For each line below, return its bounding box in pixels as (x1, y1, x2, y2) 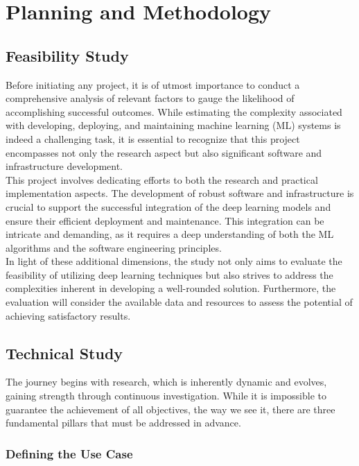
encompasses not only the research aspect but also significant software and (6, 145, 322, 159)
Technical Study (6, 342, 123, 363)
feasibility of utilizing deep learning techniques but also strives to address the (6, 267, 333, 282)
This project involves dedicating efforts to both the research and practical (6, 172, 318, 187)
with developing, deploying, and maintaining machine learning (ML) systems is (6, 118, 341, 132)
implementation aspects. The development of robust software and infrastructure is (6, 186, 354, 200)
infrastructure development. (6, 159, 123, 173)
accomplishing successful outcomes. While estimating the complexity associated (6, 104, 342, 119)
